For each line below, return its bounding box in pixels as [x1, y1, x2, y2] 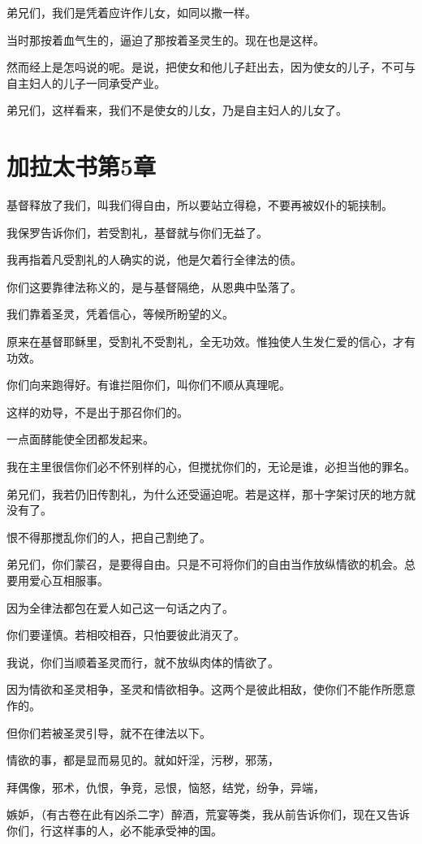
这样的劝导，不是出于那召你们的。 [6, 403, 188, 420]
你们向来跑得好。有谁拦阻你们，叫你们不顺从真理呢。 [6, 376, 291, 393]
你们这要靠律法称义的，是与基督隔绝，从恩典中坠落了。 [6, 278, 302, 295]
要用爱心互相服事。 [6, 572, 109, 588]
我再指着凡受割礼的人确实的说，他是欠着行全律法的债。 [6, 251, 302, 268]
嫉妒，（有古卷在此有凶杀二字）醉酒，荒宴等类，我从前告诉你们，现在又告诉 [6, 806, 410, 823]
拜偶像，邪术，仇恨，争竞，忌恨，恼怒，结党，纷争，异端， [6, 778, 325, 795]
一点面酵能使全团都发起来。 [6, 431, 154, 448]
